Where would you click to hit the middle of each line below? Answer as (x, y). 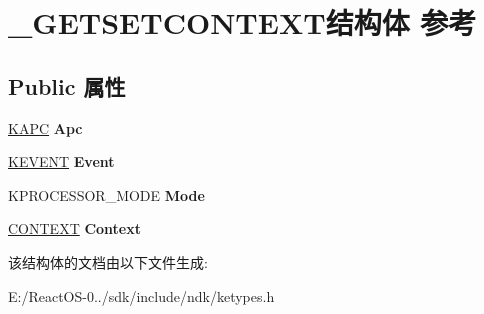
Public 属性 (67, 85)
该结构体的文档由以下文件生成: (108, 261)
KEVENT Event (61, 161)
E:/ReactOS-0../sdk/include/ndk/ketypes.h (141, 295)
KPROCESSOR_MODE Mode (106, 194)
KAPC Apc (45, 127)
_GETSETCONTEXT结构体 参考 (242, 22)
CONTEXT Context (74, 228)
